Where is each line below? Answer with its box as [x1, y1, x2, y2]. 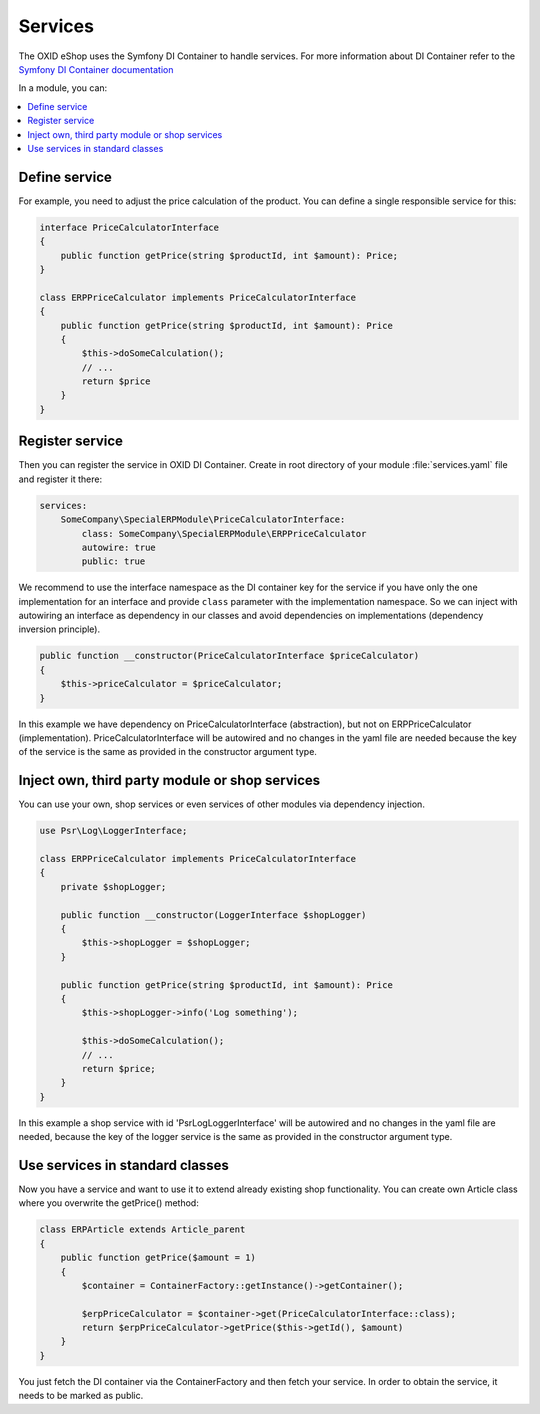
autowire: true [81, 541, 157, 553]
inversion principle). [18, 623, 101, 635]
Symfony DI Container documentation [18, 63, 174, 75]
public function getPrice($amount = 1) [60, 1252, 257, 1264]
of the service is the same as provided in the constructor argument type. [18, 746, 317, 758]
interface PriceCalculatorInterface [39, 221, 220, 233]
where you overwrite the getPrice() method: [18, 1197, 199, 1209]
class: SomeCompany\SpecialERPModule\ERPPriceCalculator [81, 528, 367, 539]
